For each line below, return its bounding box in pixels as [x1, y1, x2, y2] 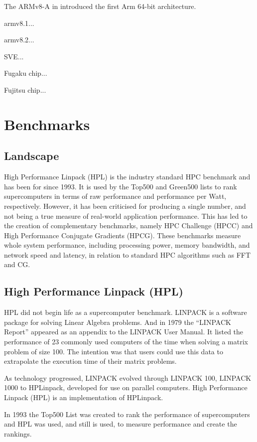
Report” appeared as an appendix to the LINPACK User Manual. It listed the [4, 326, 244, 337]
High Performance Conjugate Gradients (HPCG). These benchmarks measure [4, 230, 241, 240]
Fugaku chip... [4, 68, 47, 78]
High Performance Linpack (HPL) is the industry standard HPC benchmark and [4, 171, 251, 182]
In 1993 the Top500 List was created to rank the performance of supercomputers [4, 409, 250, 419]
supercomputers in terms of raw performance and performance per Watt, [4, 191, 227, 201]
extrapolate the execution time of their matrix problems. [4, 356, 177, 366]
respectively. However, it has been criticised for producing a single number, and [4, 200, 246, 211]
